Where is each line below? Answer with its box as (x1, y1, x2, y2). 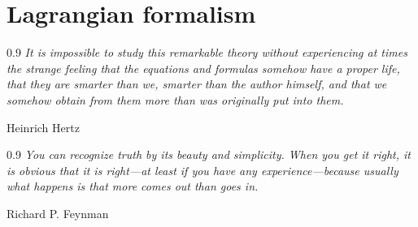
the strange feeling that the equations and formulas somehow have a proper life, (7, 59, 400, 76)
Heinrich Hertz (7, 118, 80, 135)
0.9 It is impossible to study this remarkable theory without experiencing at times (7, 44, 407, 61)
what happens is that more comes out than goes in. (7, 178, 259, 195)
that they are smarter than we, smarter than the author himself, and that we (7, 75, 387, 92)
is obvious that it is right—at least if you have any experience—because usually (7, 161, 398, 178)
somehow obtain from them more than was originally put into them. (7, 91, 344, 108)
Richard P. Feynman (7, 204, 109, 221)
